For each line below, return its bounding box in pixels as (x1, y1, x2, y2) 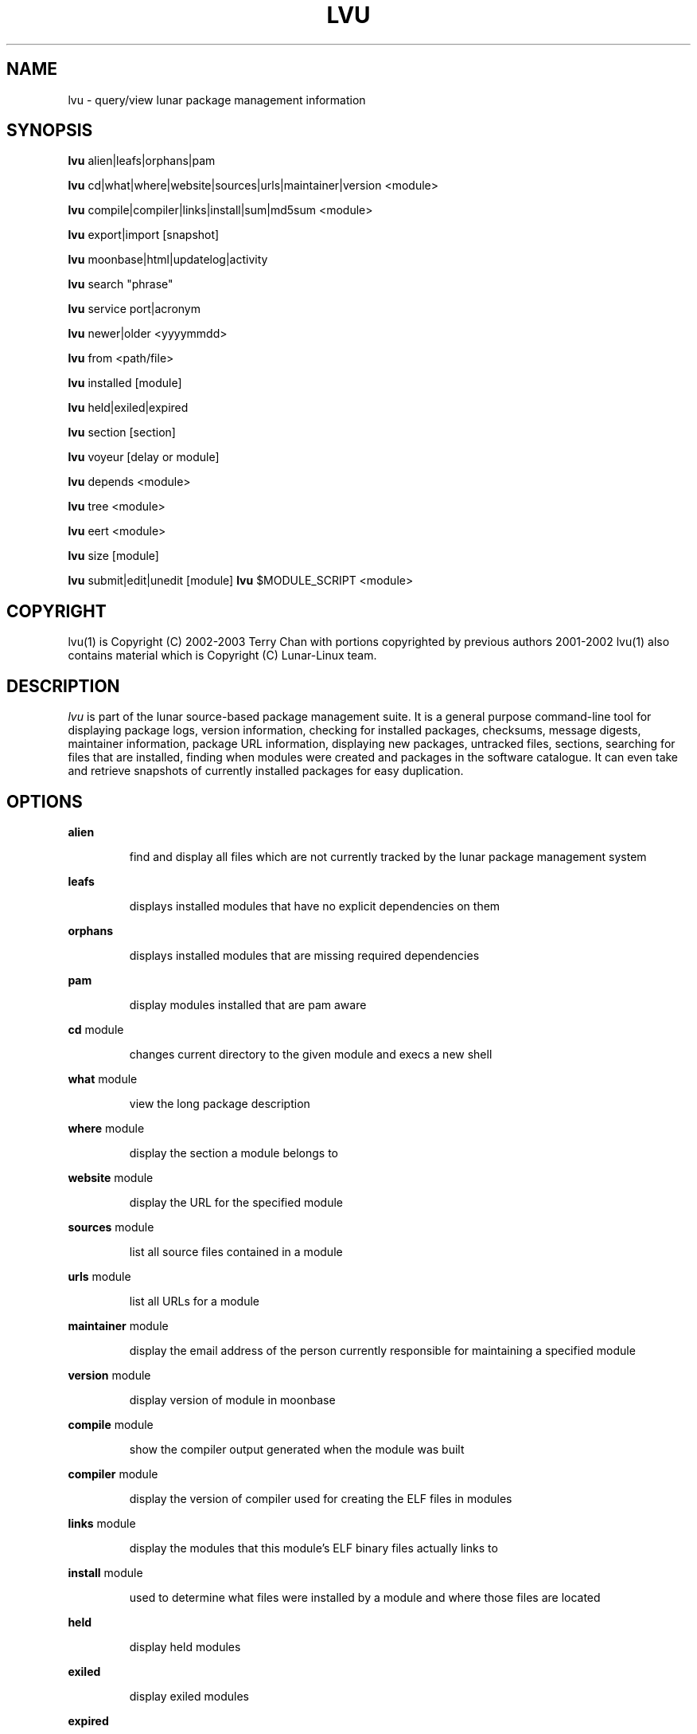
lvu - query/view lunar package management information (68, 92, 366, 107)
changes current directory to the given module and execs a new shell (129, 1047, 493, 1061)
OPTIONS (6, 791, 83, 812)
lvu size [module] (68, 549, 159, 563)
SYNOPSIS (6, 120, 93, 141)
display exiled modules (129, 1689, 249, 1703)
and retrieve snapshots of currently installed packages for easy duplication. (68, 764, 464, 778)
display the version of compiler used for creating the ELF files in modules (129, 1491, 512, 1505)
